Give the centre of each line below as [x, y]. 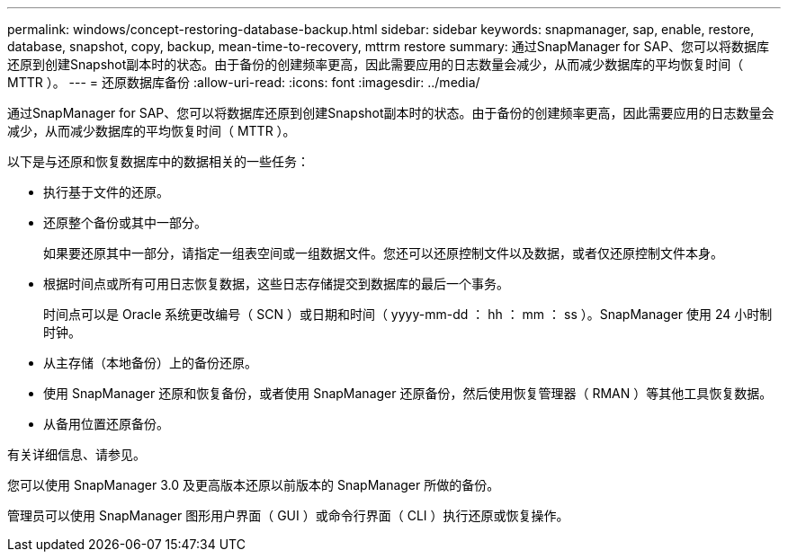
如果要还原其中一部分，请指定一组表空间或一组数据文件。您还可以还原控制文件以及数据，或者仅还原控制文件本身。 [383, 253]
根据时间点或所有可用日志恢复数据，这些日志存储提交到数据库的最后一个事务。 [276, 284]
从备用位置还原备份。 [106, 424]
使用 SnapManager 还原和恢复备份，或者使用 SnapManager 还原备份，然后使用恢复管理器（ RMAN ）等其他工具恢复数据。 [408, 393]
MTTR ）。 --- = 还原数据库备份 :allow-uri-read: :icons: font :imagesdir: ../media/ [244, 82]
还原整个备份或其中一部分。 [125, 222]
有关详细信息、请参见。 [76, 454]
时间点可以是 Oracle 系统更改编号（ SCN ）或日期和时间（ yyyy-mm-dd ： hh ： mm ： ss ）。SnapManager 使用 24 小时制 [408, 314]
